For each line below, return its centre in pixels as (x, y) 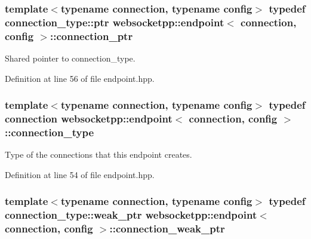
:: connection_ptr (91, 36)
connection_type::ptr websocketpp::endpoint (115, 22)
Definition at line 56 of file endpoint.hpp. (80, 78)
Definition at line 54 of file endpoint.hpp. (80, 174)
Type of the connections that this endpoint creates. (98, 154)
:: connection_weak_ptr (167, 229)
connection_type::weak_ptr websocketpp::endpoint (131, 215)
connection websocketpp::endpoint (89, 119)
